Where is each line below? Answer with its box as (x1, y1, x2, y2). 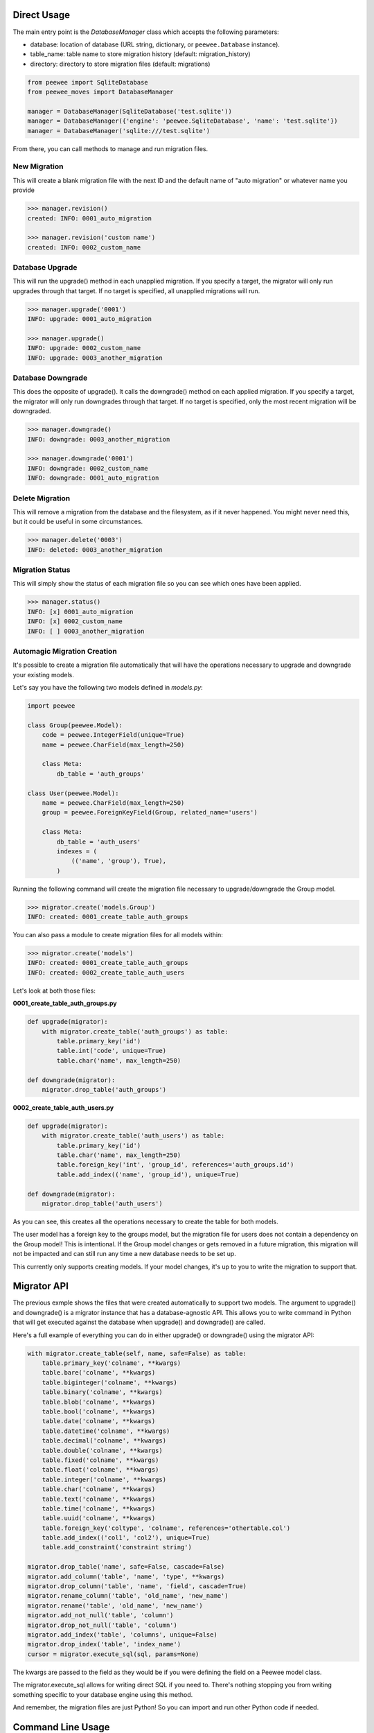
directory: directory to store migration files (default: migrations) (30, 60, 211, 68)
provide (12, 186, 35, 194)
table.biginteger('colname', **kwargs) (42, 1378, 178, 1386)
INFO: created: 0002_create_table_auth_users (27, 968, 185, 977)
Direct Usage (12, 9, 71, 21)
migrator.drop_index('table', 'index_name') (27, 1640, 181, 1648)
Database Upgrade (12, 263, 78, 272)
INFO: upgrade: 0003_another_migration (27, 354, 163, 362)
